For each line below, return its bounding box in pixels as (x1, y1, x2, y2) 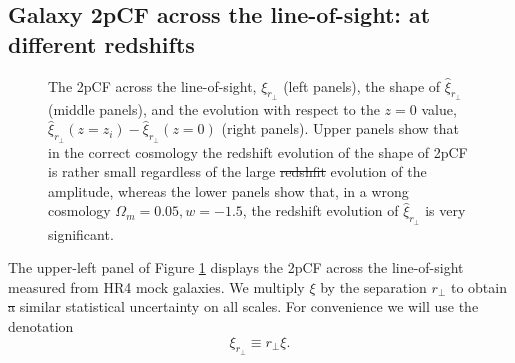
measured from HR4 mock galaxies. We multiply (8, 276, 305, 297)
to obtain (450, 276, 507, 297)
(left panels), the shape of (283, 75, 441, 96)
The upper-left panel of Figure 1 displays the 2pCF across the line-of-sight (8, 257, 464, 278)
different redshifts (8, 28, 195, 59)
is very (425, 200, 466, 221)
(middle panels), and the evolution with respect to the (48, 98, 380, 119)
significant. (48, 223, 114, 244)
